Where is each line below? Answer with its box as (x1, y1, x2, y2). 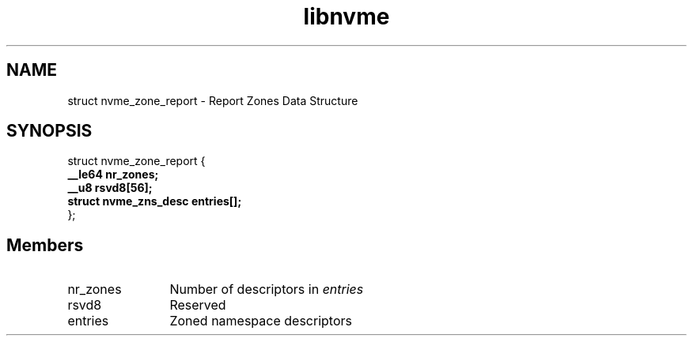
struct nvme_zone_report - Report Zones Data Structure (67, 93, 358, 107)
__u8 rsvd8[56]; (67, 181, 153, 195)
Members (6, 235, 84, 255)
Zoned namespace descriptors (169, 313, 352, 329)
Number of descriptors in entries (169, 281, 364, 298)
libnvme (303, 3, 390, 30)
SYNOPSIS (6, 121, 93, 141)
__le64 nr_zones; (67, 167, 159, 182)
